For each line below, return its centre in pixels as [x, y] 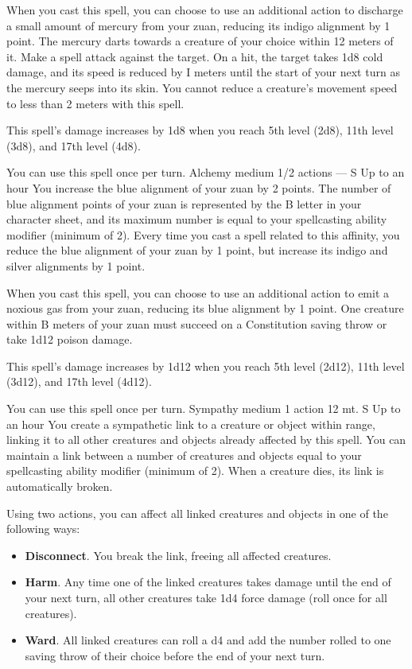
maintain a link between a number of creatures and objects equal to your [184, 455]
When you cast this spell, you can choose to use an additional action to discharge [205, 10]
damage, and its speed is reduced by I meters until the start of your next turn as [203, 72]
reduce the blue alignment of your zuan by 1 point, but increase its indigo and [197, 250]
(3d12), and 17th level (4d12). [79, 381]
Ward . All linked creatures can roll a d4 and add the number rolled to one [208, 640]
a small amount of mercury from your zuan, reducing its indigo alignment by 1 [198, 25]
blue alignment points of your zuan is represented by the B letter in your [184, 203]
